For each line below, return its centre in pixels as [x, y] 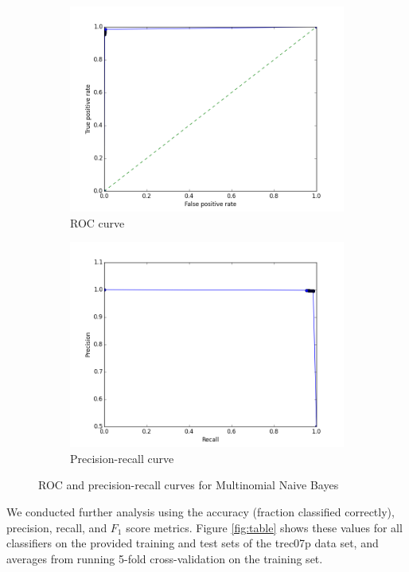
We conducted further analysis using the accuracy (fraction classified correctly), [201, 511]
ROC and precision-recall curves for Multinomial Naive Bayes [189, 485]
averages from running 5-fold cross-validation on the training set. [165, 558]
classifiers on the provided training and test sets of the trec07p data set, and [193, 543]
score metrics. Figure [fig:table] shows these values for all [264, 527]
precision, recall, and [57, 527]
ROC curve [97, 222]
